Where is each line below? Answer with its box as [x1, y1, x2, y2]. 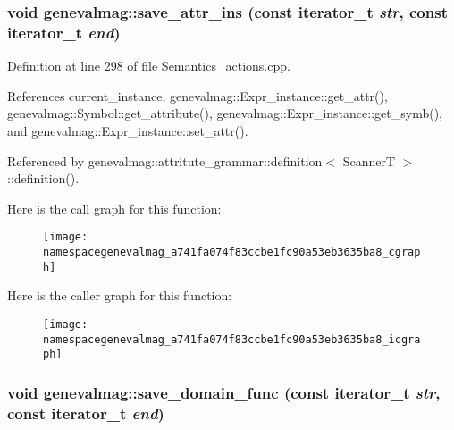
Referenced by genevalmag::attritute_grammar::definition [7, 151, 323, 170]
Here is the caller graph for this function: [7, 286, 232, 305]
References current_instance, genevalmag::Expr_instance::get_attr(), [7, 86, 388, 105]
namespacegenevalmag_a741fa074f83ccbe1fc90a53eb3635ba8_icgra [43, 333, 421, 346]
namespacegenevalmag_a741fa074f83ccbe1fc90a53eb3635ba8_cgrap [43, 245, 421, 258]
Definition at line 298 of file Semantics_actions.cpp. [7, 56, 290, 75]
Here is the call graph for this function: [7, 198, 222, 217]
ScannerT [342, 151, 396, 170]
